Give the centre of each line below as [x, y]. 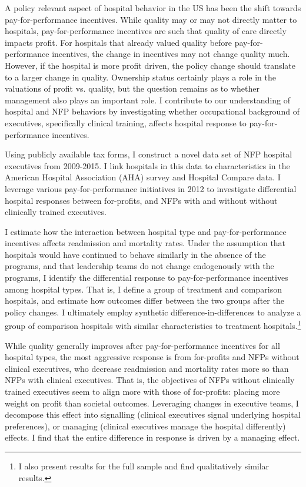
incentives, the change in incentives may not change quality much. [171, 54]
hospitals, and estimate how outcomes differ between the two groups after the [144, 300]
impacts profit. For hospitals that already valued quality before [119, 42]
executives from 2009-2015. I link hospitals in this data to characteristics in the [147, 165]
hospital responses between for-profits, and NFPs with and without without [141, 200]
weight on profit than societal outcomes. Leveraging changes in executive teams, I [152, 403]
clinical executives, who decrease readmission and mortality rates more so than [147, 368]
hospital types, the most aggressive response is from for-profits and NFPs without [152, 357]
